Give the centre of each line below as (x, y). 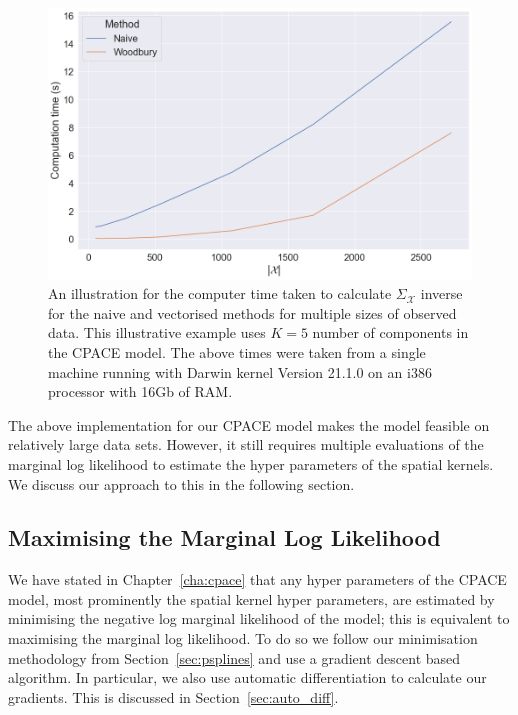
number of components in (390, 332)
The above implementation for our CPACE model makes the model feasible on (249, 424)
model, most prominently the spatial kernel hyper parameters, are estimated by (251, 598)
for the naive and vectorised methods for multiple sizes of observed (252, 312)
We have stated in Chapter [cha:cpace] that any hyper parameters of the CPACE (257, 579)
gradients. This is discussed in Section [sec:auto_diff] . (173, 696)
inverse (441, 293)
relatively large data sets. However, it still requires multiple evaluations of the (246, 444)
